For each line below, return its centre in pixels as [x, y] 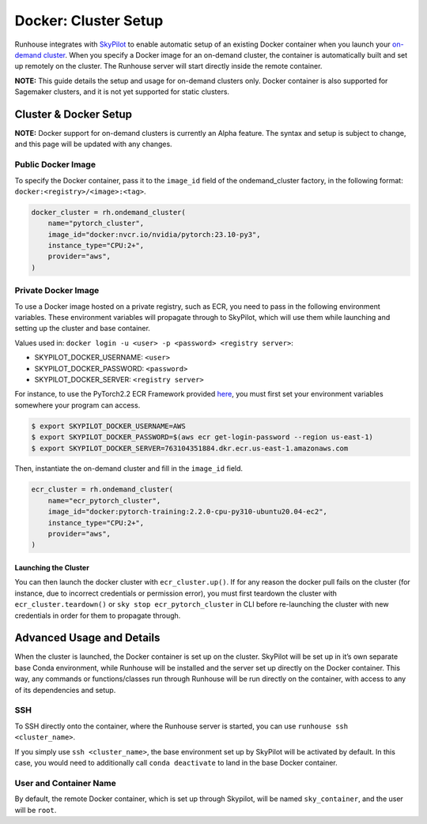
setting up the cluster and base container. [82, 329]
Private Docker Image [57, 291]
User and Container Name [65, 783]
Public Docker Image [55, 164]
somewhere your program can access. [77, 405]
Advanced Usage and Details [87, 638]
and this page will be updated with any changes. [94, 144]
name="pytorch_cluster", [96, 224]
